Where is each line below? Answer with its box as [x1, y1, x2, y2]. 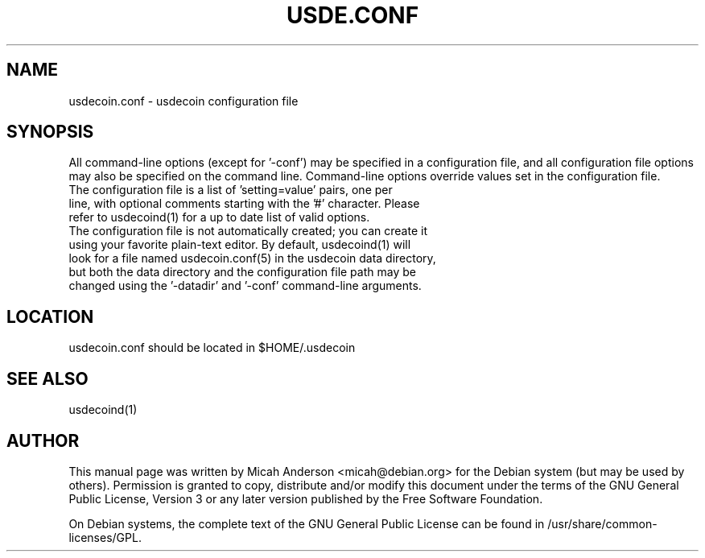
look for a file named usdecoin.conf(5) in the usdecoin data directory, [68, 251, 436, 266]
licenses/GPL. [68, 530, 142, 544]
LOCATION [6, 306, 94, 327]
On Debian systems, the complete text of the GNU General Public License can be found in [68, 516, 545, 531]
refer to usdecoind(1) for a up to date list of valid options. [68, 210, 370, 225]
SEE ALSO [6, 368, 89, 389]
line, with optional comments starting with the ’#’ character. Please [68, 196, 420, 211]
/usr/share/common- [547, 516, 658, 531]
